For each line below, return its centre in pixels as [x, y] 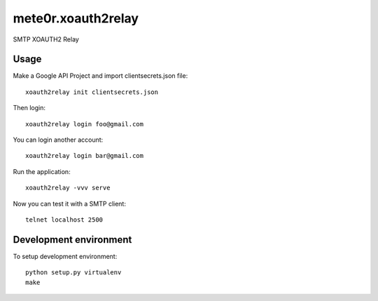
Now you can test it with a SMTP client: [69, 203]
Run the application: [42, 171]
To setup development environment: [65, 256]
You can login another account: [58, 140]
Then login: [29, 108]
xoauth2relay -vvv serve [68, 188]
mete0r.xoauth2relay [76, 18]
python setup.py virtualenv [73, 273]
